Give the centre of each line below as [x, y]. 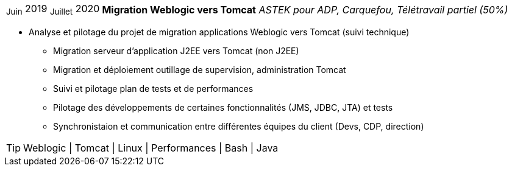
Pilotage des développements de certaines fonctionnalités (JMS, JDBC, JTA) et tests [223, 108]
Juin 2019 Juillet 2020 [53, 10]
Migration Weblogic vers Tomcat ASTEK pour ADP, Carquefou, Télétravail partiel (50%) [305, 9]
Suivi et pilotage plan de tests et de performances [153, 89]
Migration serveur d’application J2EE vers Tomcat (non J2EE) [176, 51]
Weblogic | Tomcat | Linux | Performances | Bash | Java [151, 148]
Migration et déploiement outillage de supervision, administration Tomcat [200, 70]
